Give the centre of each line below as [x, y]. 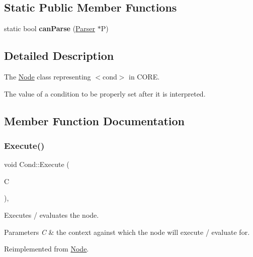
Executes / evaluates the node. [52, 215]
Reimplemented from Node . [47, 249]
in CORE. [144, 76]
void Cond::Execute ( [37, 164]
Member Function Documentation [95, 120]
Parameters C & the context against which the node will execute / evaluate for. [127, 232]
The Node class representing [48, 76]
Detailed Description [59, 56]
